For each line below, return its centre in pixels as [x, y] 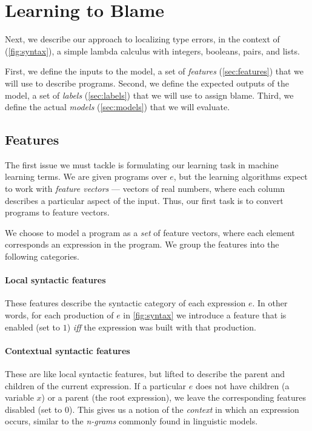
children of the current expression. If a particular [96, 385]
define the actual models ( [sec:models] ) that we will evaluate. [118, 107]
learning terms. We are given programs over [86, 176]
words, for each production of [59, 315]
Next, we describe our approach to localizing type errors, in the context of [142, 39]
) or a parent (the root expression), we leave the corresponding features [174, 397]
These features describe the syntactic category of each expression [125, 303]
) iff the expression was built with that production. [162, 327]
